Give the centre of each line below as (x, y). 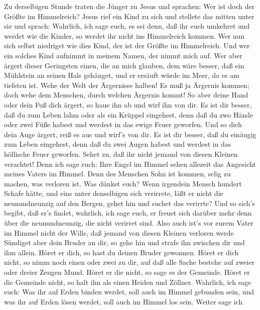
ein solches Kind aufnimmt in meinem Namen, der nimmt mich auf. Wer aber (123, 55)
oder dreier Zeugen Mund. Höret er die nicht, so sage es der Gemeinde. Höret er (127, 272)
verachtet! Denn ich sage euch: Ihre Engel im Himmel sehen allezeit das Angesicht (130, 164)
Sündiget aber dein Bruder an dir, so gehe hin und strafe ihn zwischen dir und (124, 242)
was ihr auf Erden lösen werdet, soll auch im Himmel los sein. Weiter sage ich (123, 301)
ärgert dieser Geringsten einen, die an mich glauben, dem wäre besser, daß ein (124, 65)
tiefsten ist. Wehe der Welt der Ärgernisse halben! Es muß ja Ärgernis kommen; (127, 85)
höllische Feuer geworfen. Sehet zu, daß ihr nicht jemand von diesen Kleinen (121, 153)
